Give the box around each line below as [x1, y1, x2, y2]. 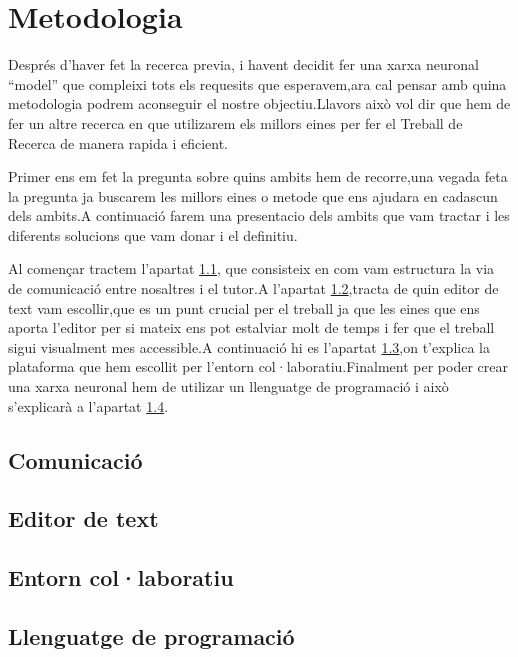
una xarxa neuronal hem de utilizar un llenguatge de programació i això [8, 376, 449, 397]
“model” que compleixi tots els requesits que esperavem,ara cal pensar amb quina [8, 73, 507, 94]
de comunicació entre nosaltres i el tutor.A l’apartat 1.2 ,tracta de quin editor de [8, 278, 499, 299]
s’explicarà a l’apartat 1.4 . [8, 395, 169, 416]
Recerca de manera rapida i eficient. [8, 132, 229, 153]
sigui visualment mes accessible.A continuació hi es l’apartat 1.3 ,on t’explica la [8, 336, 490, 357]
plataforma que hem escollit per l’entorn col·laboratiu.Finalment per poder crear [8, 356, 508, 377]
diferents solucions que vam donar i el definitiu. [8, 224, 298, 245]
